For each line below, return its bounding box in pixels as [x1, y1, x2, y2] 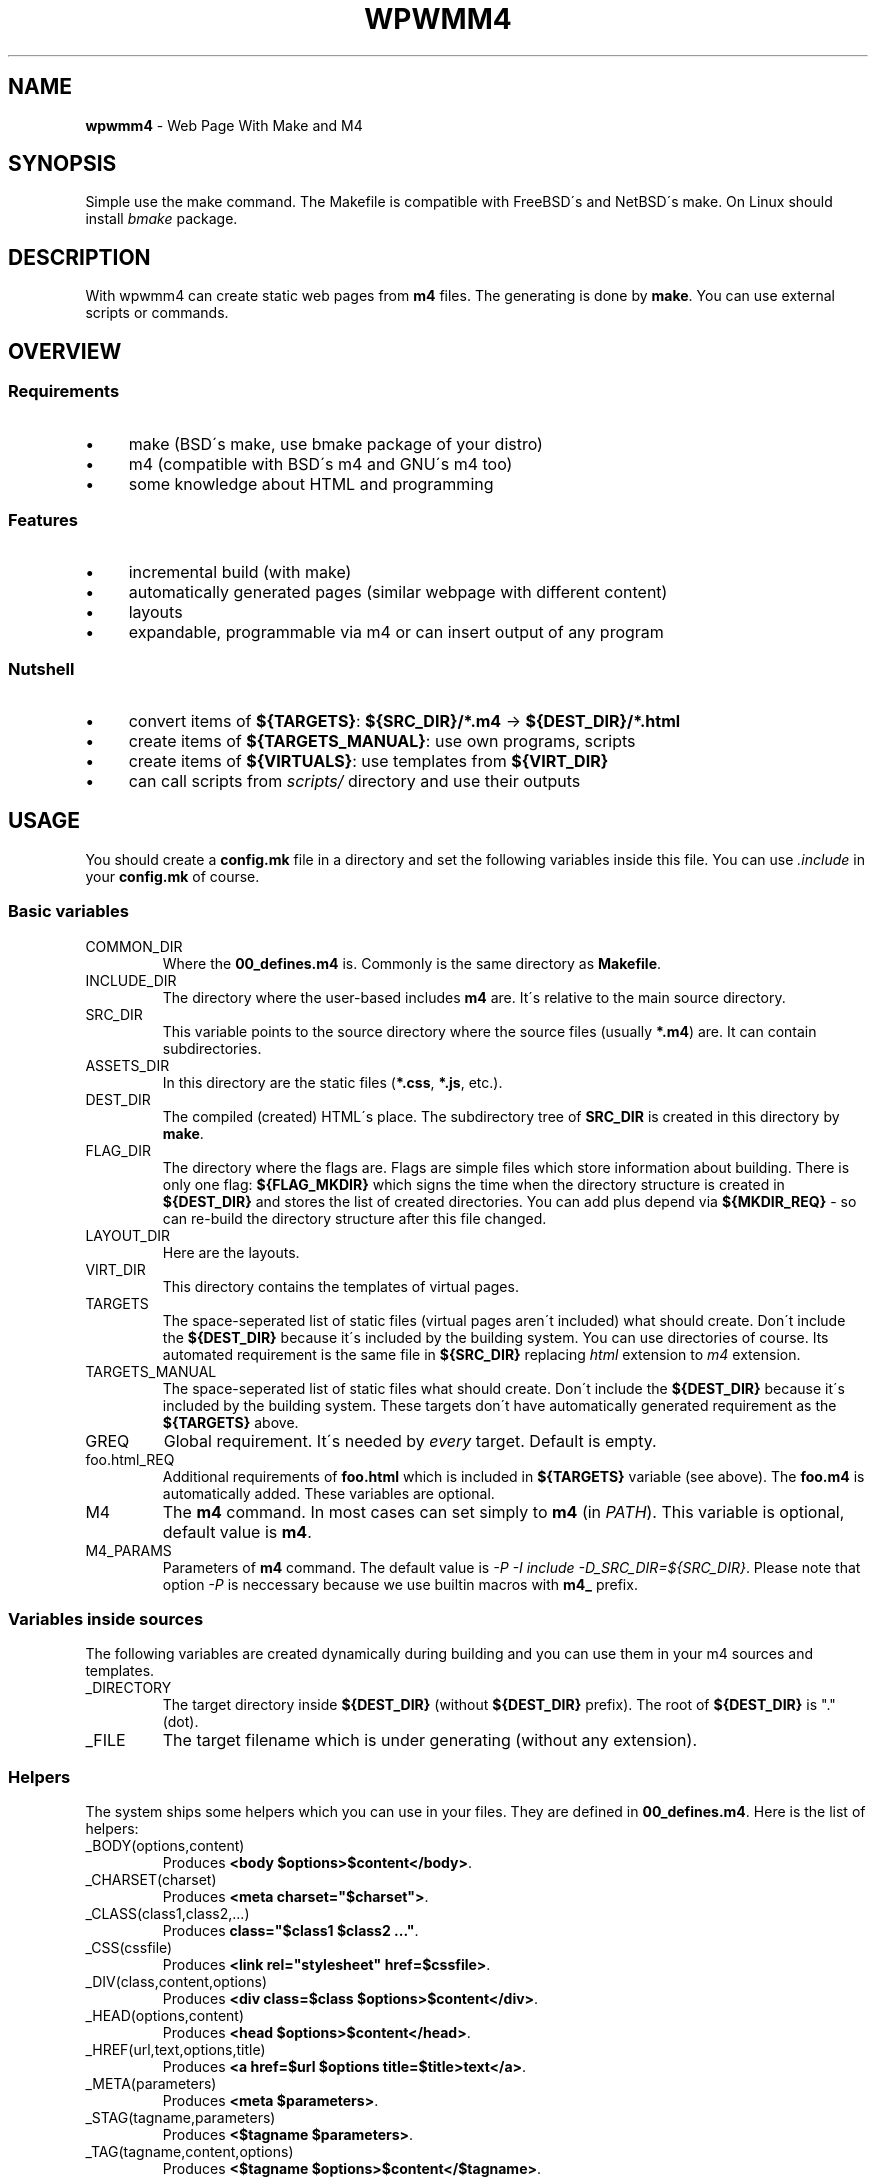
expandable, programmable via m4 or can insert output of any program [128, 622, 664, 643]
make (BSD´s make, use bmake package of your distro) [128, 433, 543, 454]
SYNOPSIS [8, 151, 117, 177]
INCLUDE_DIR [85, 971, 177, 989]
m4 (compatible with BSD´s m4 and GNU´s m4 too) [128, 453, 513, 474]
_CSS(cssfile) [85, 1939, 173, 1957]
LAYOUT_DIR [85, 1226, 171, 1244]
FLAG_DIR [85, 1141, 151, 1159]
